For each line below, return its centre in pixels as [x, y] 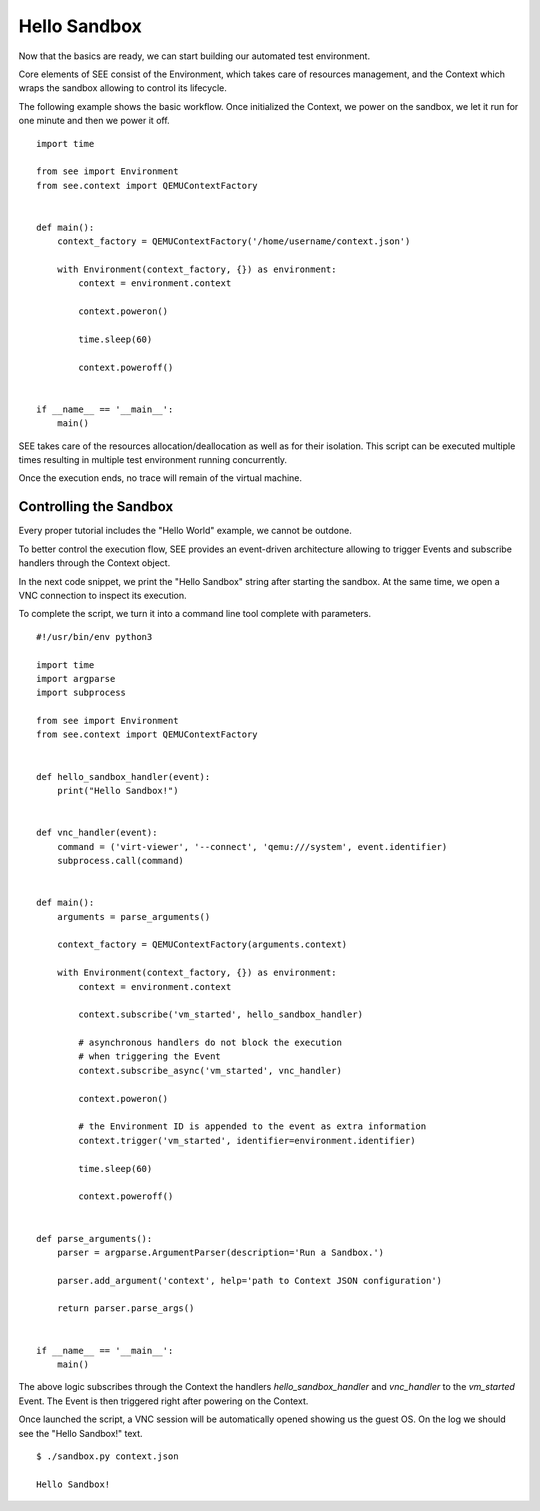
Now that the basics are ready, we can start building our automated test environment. [194, 56]
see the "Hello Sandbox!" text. [81, 1433]
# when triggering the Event [150, 1056]
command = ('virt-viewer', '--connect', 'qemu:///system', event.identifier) [252, 846]
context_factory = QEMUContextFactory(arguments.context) [202, 944]
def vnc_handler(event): [97, 833]
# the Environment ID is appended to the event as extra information [252, 1126]
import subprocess [81, 693]
